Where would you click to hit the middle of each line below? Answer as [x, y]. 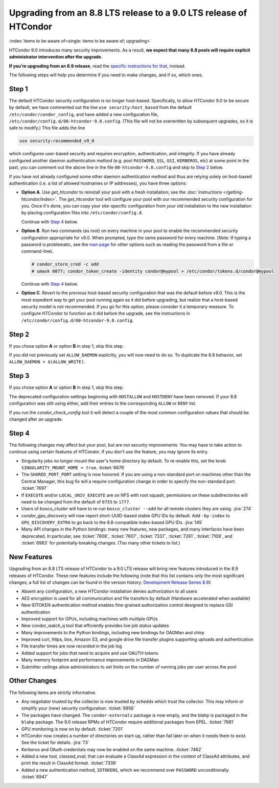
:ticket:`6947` [35, 777]
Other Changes [33, 681]
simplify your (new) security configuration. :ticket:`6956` [78, 708]
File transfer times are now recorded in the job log [72, 646]
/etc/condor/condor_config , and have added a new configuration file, [84, 114]
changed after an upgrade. [36, 419]
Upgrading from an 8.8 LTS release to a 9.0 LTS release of [128, 13]
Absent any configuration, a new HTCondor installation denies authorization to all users [109, 591]
